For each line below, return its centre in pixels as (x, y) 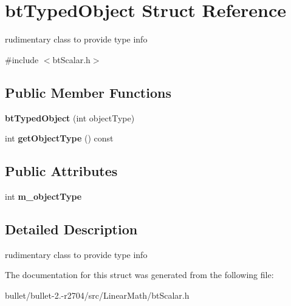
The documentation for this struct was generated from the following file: (139, 275)
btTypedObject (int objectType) (70, 117)
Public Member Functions (88, 92)
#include (22, 59)
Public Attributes (61, 171)
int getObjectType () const (59, 138)
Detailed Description (71, 229)
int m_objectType (43, 196)
